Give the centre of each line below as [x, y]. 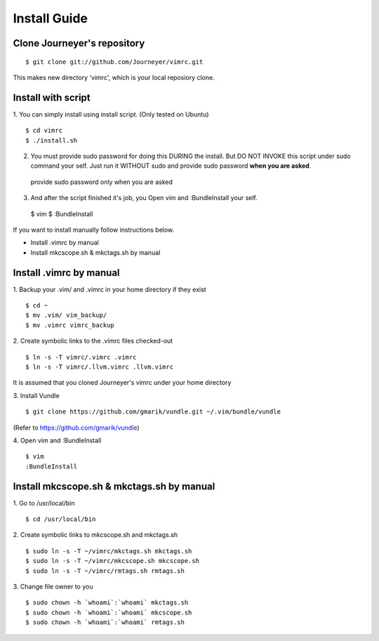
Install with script [52, 97]
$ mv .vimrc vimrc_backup [70, 325]
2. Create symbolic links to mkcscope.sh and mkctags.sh [95, 535]
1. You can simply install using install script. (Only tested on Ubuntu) [111, 114]
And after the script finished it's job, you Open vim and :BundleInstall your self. [144, 198]
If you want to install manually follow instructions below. [94, 230]
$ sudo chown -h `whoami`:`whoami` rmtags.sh [105, 622]
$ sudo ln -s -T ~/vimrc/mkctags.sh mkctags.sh [109, 551]
